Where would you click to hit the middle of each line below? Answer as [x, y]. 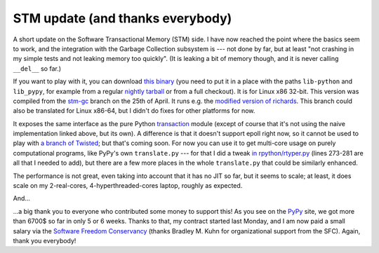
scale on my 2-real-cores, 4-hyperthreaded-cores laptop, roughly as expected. [128, 186]
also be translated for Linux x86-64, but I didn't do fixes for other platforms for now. [134, 111]
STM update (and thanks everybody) [122, 18]
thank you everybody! [45, 240]
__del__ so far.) [37, 68]
